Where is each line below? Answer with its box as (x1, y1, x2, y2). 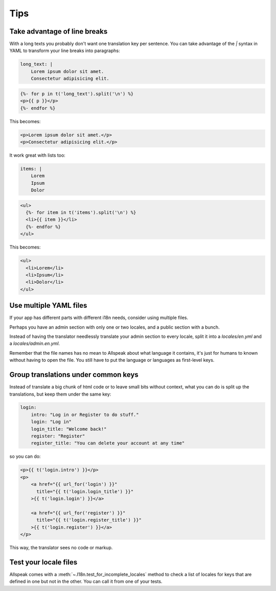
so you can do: (9, 453, 41, 459)
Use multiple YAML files (9, 301, 87, 310)
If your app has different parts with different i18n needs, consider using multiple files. (9, 314, 189, 321)
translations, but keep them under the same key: (9, 391, 111, 397)
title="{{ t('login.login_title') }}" (36, 488, 134, 495)
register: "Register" (31, 433, 85, 439)
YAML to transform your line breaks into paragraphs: (9, 47, 120, 54)
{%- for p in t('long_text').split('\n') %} (20, 91, 134, 96)
